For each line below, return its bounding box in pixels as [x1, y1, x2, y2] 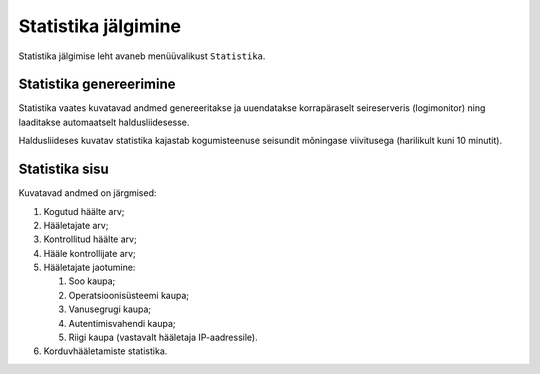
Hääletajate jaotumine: [43, 261, 136, 274]
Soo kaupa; [68, 275, 116, 287]
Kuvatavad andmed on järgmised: [18, 187, 157, 199]
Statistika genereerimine [18, 76, 176, 93]
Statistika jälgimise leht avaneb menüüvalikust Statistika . [18, 50, 266, 62]
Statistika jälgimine [18, 15, 182, 37]
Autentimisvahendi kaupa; [68, 317, 176, 329]
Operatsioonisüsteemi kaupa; [68, 289, 190, 301]
